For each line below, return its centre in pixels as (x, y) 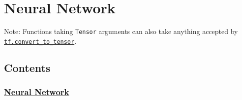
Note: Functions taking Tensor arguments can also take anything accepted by (121, 31)
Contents (27, 67)
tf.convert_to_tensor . (40, 41)
